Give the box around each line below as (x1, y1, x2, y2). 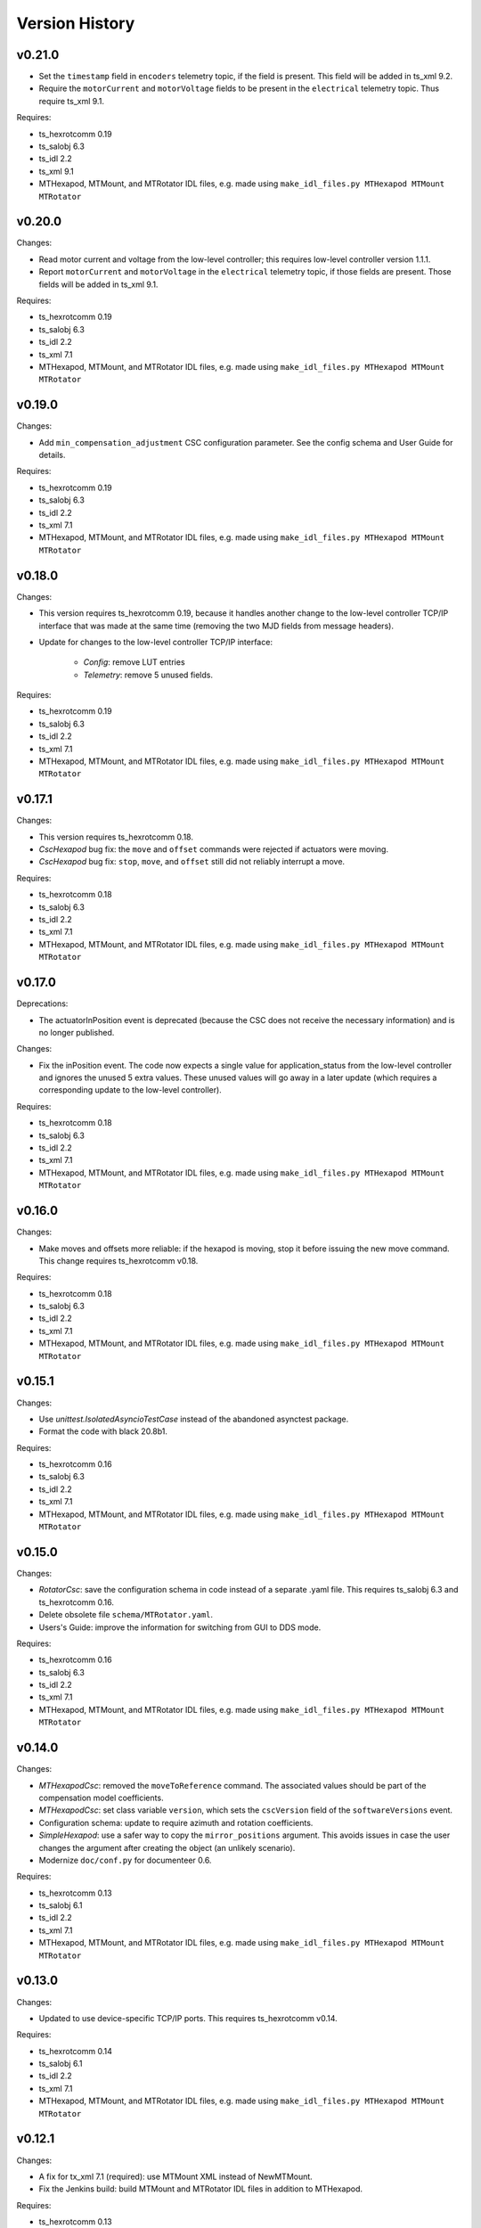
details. (38, 450, 66, 461)
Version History (16, 13, 135, 33)
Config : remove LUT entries (83, 657, 186, 668)
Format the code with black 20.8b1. (38, 1426, 168, 1437)
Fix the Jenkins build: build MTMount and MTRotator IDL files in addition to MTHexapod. (38, 2183, 363, 2194)
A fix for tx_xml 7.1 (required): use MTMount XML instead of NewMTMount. (38, 2171, 314, 2182)
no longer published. (38, 1027, 115, 1037)
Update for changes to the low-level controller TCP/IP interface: (38, 636, 273, 647)
